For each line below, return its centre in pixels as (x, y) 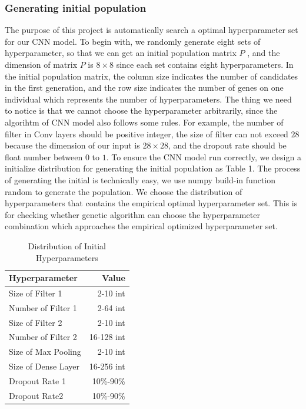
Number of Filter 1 (43, 307)
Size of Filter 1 (36, 293)
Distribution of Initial (67, 245)
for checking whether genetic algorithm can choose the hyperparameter (132, 214)
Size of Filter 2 (36, 322)
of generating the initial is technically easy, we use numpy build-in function (140, 179)
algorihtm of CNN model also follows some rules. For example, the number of (144, 122)
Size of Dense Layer (44, 366)
